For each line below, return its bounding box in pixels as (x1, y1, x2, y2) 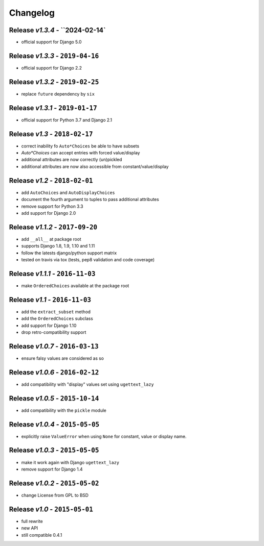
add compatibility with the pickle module (21, 407, 107, 413)
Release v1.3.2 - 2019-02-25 (9, 77, 99, 86)
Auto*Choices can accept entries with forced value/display (21, 150, 140, 156)
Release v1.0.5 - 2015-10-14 (9, 394, 99, 402)
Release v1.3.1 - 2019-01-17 (9, 103, 97, 112)
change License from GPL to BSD (21, 492, 89, 498)
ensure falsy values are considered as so (21, 355, 104, 361)
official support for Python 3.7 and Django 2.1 (21, 117, 112, 123)
